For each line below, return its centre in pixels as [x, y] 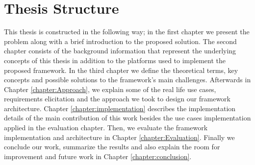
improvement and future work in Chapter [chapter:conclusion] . [98, 156]
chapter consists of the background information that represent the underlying [120, 51]
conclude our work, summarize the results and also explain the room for [112, 147]
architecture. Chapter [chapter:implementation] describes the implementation [120, 108]
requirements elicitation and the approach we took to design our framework [117, 99]
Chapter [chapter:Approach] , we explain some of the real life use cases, [110, 89]
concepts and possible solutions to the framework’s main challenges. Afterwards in [127, 80]
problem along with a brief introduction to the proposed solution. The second [120, 41]
